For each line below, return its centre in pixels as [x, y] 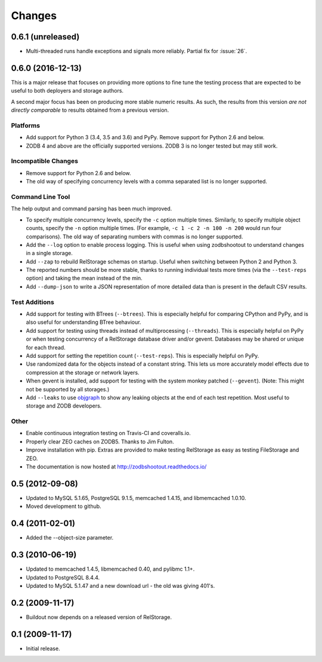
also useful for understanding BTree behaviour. [83, 322]
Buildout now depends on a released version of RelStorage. [99, 617]
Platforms [26, 125]
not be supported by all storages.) [68, 389]
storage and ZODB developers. [64, 406]
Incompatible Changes [45, 161]
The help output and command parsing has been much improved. [92, 209]
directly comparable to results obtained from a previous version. [90, 110]
